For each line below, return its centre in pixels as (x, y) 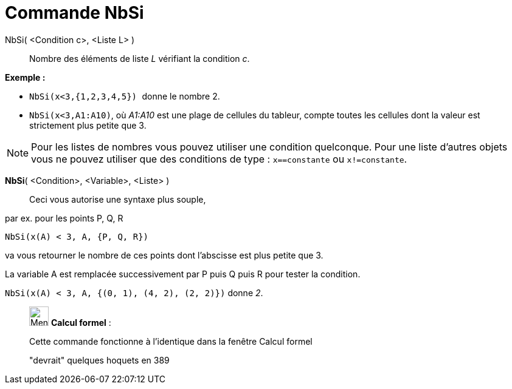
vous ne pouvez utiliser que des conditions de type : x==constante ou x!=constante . (219, 159)
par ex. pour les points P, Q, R (64, 218)
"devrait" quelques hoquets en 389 (99, 360)
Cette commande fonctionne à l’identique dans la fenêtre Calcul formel (171, 341)
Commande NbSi (74, 13)
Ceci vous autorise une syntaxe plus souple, (118, 199)
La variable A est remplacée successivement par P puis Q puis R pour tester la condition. (183, 274)
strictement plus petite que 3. (88, 125)
